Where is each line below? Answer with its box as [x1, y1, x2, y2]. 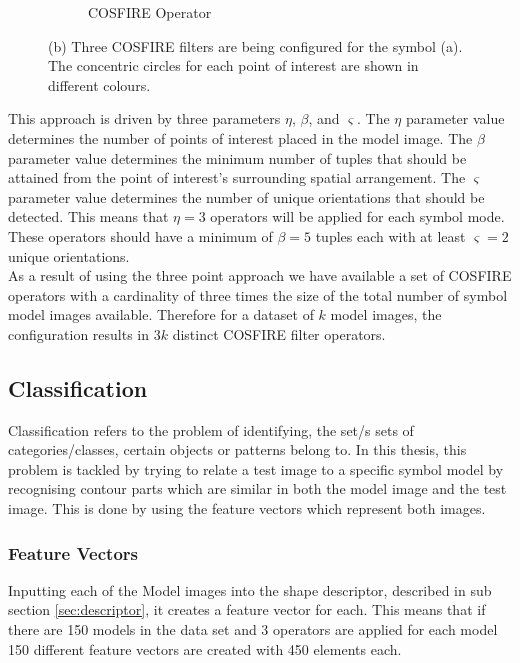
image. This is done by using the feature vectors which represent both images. [8, 498, 486, 519]
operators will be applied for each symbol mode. [210, 206, 505, 227]
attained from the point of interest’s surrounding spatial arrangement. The [8, 167, 466, 188]
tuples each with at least [315, 225, 466, 246]
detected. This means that [8, 206, 169, 227]
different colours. [48, 74, 151, 95]
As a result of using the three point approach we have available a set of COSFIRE [8, 265, 512, 286]
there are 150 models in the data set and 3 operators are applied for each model [8, 619, 498, 640]
